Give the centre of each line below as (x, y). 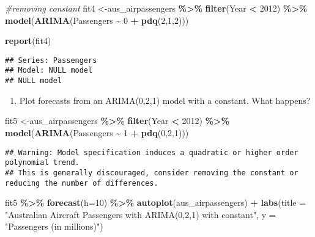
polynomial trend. (42, 163)
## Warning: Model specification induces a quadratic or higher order (152, 152)
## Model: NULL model (49, 71)
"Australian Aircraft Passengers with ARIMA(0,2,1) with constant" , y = (140, 214)
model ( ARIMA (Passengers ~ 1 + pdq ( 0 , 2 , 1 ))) (97, 132)
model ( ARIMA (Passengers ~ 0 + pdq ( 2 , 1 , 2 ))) (97, 20)
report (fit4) (28, 41)
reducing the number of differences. (82, 183)
